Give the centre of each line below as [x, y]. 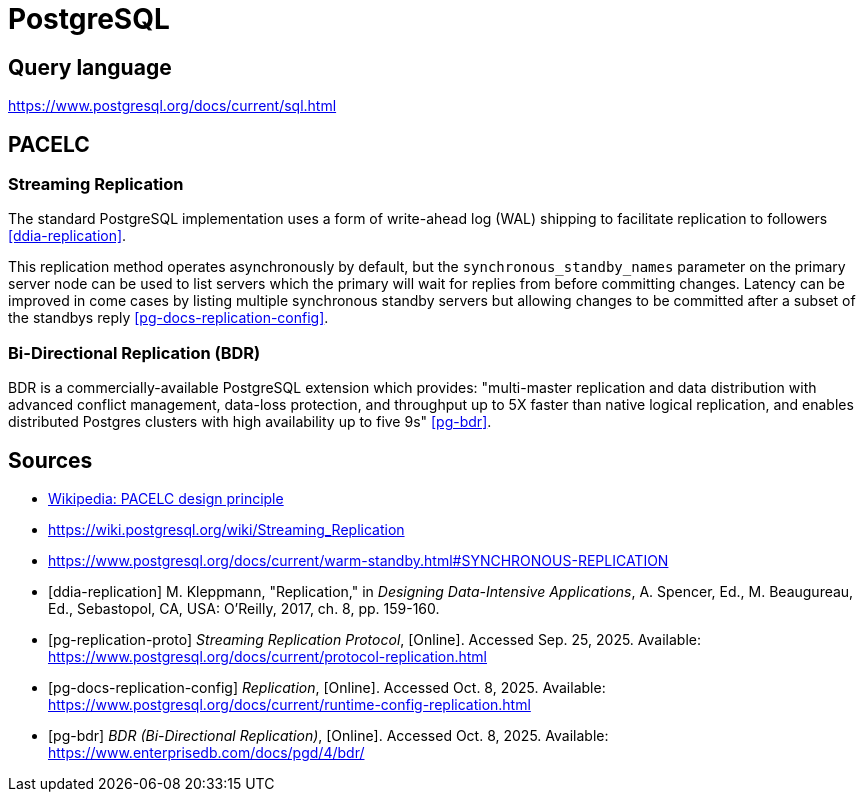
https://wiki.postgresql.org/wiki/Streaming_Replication [226, 529]
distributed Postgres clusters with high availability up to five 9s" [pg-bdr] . [250, 422]
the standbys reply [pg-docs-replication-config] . [168, 318]
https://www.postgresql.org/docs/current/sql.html [172, 106]
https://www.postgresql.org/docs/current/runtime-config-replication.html [289, 704]
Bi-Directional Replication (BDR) [134, 352]
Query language [90, 67]
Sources [50, 460]
